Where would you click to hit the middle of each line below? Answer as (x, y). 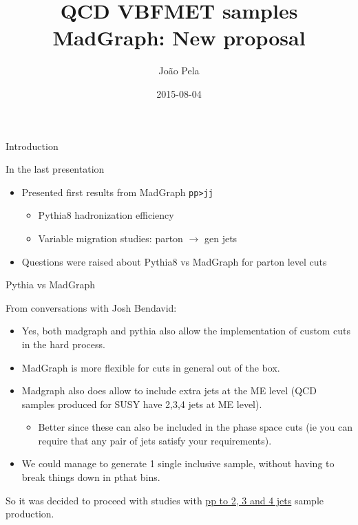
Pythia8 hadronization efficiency (106, 215)
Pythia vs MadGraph (50, 285)
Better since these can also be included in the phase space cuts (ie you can (195, 427)
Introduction (32, 146)
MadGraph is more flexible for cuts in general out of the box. (151, 367)
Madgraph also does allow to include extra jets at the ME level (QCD (169, 390)
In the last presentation (55, 169)
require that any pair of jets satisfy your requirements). (155, 440)
